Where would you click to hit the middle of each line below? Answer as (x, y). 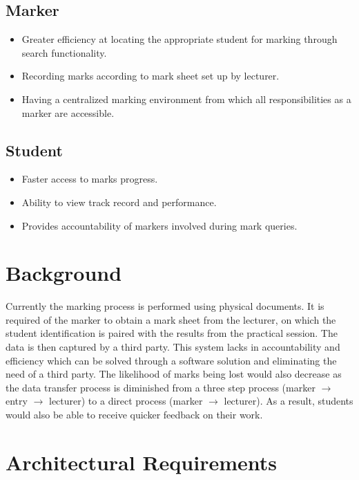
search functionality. (64, 52)
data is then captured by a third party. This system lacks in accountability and (173, 347)
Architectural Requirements (141, 462)
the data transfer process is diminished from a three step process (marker (161, 387)
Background (64, 273)
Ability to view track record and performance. (119, 202)
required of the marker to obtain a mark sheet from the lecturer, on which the (171, 319)
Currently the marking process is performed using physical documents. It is (165, 306)
